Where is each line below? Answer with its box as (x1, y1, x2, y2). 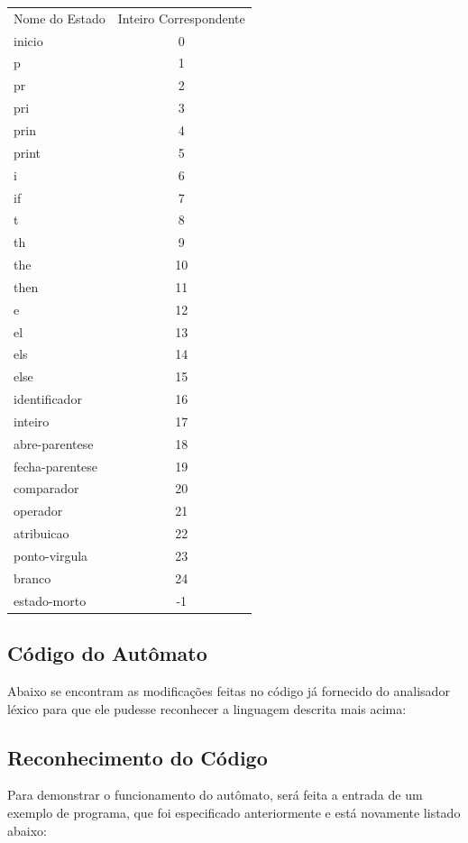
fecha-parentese (14, 456, 98, 475)
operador (14, 501, 63, 520)
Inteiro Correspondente (117, 8, 245, 27)
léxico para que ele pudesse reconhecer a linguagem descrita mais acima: (7, 699, 407, 718)
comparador (14, 479, 79, 498)
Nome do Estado (14, 8, 106, 27)
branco (14, 568, 51, 587)
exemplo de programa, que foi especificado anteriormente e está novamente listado (7, 802, 461, 821)
